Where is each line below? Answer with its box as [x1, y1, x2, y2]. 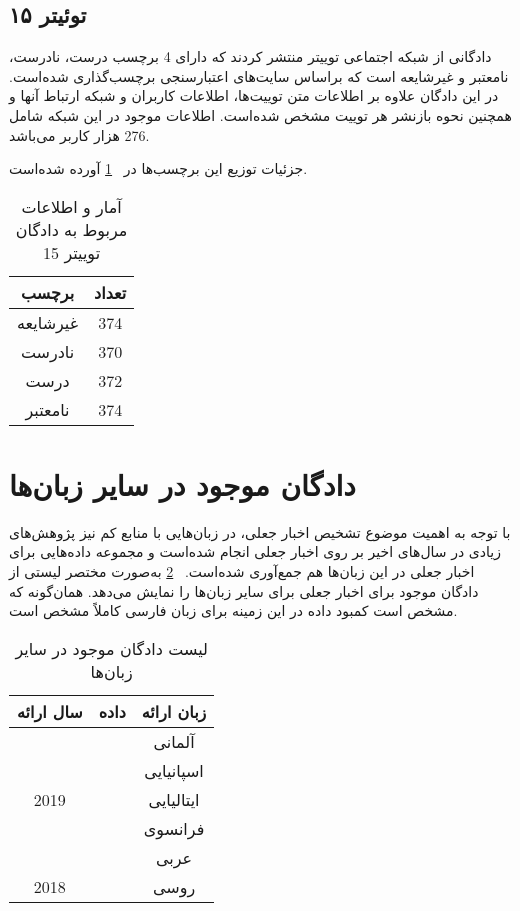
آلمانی [153, 729, 195, 753]
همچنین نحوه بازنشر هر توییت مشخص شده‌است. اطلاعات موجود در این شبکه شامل [9, 104, 512, 125]
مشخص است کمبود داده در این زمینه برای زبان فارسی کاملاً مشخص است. [9, 600, 458, 621]
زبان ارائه [141, 699, 207, 723]
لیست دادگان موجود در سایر [15, 636, 208, 660]
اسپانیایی [144, 758, 204, 782]
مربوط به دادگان [15, 217, 128, 241]
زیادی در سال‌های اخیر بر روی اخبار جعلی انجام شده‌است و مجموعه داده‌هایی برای [9, 541, 501, 562]
